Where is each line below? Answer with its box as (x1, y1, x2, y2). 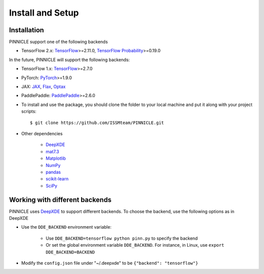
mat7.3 (45, 148, 60, 154)
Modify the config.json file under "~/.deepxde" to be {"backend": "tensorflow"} (21, 260, 198, 266)
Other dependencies (21, 130, 63, 136)
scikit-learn (45, 176, 68, 182)
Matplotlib (45, 155, 66, 161)
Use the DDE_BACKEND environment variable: (21, 224, 112, 230)
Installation (9, 26, 44, 34)
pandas (45, 169, 61, 175)
